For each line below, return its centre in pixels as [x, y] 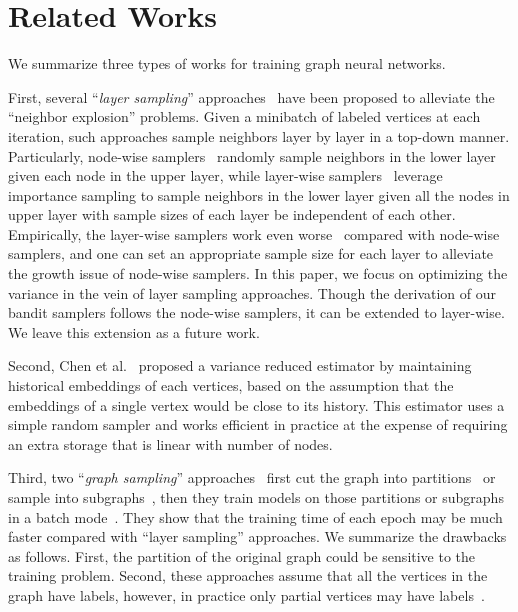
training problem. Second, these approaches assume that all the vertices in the [248, 575]
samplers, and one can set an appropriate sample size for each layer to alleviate [251, 253]
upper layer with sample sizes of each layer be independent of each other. [232, 214]
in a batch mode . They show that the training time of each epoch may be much [255, 516]
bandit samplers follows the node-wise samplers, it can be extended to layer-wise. [256, 312]
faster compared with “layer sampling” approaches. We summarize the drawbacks [257, 536]
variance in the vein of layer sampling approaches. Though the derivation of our [252, 292]
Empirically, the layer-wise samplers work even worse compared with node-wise [254, 233]
